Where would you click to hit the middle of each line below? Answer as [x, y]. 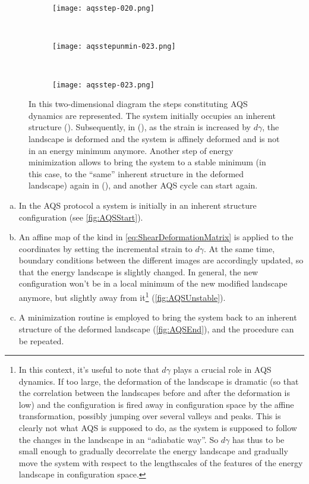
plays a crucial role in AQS [222, 370]
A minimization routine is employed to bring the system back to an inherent [158, 317]
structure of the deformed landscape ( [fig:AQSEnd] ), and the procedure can [156, 329]
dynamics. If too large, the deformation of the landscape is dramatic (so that [159, 381]
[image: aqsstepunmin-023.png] [114, 47]
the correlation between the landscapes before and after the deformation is [154, 393]
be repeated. [41, 340]
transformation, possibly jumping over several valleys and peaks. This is [150, 416]
